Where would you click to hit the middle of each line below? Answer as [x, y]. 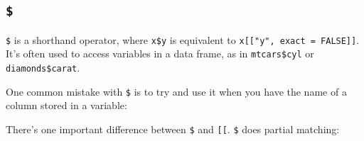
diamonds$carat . [43, 68]
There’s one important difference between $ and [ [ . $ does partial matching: [173, 129]
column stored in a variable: [66, 105]
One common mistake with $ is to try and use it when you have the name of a [176, 91]
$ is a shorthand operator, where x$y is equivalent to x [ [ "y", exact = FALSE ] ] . [183, 39]
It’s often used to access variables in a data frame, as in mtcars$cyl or [160, 53]
